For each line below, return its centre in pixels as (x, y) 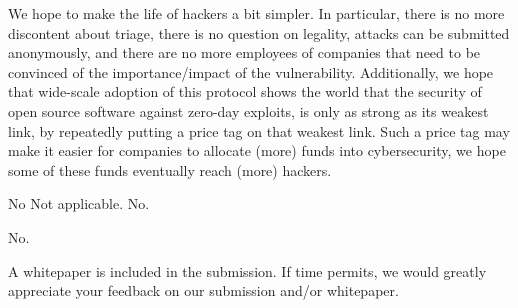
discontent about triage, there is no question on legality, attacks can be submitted (259, 32)
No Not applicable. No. (79, 203)
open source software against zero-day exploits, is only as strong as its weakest (248, 110)
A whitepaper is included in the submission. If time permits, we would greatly (247, 270)
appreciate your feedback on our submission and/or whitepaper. (203, 290)
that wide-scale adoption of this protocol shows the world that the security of (245, 91)
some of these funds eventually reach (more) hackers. (170, 169)
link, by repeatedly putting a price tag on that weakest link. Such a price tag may (259, 130)
